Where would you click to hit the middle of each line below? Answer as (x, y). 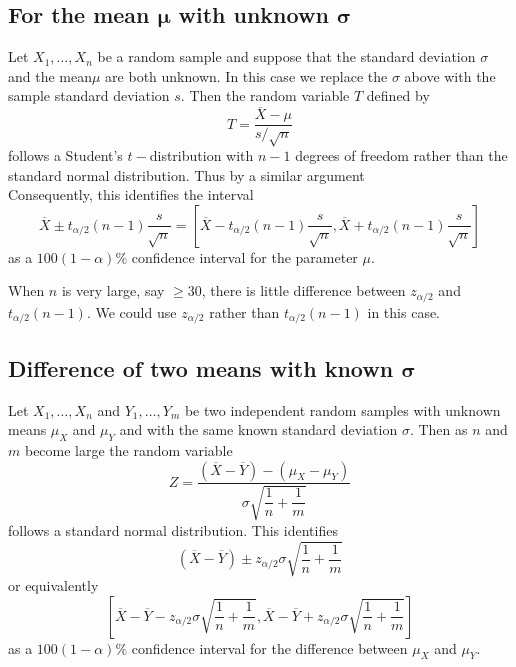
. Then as (438, 429)
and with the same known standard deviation (258, 429)
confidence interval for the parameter (244, 256)
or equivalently (53, 585)
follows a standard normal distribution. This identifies (173, 529)
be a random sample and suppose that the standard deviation (286, 56)
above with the (450, 75)
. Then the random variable (265, 95)
